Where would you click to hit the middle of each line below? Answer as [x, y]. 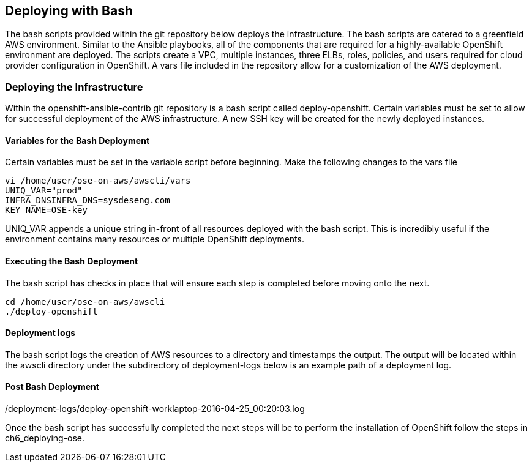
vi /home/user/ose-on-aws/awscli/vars [98, 181]
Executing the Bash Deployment [72, 261]
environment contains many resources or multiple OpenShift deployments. [155, 239]
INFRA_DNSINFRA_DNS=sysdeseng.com [88, 200]
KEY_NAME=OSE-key [46, 210]
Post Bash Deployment [52, 387]
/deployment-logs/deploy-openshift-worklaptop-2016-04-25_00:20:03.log [155, 409]
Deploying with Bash [69, 11]
